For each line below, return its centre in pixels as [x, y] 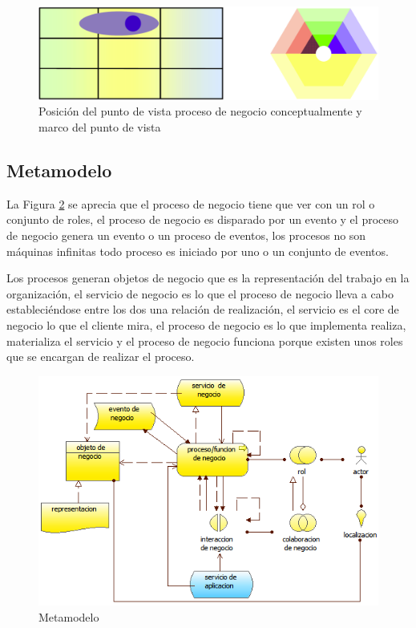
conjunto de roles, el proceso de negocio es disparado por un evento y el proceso [202, 219]
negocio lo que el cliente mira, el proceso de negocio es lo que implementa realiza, [206, 324]
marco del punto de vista [100, 126]
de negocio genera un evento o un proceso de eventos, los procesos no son [186, 235]
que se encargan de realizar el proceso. [101, 357]
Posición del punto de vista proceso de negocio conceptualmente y [200, 111]
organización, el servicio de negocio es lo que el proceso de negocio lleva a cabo [200, 293]
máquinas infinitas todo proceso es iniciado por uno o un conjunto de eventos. [198, 251]
